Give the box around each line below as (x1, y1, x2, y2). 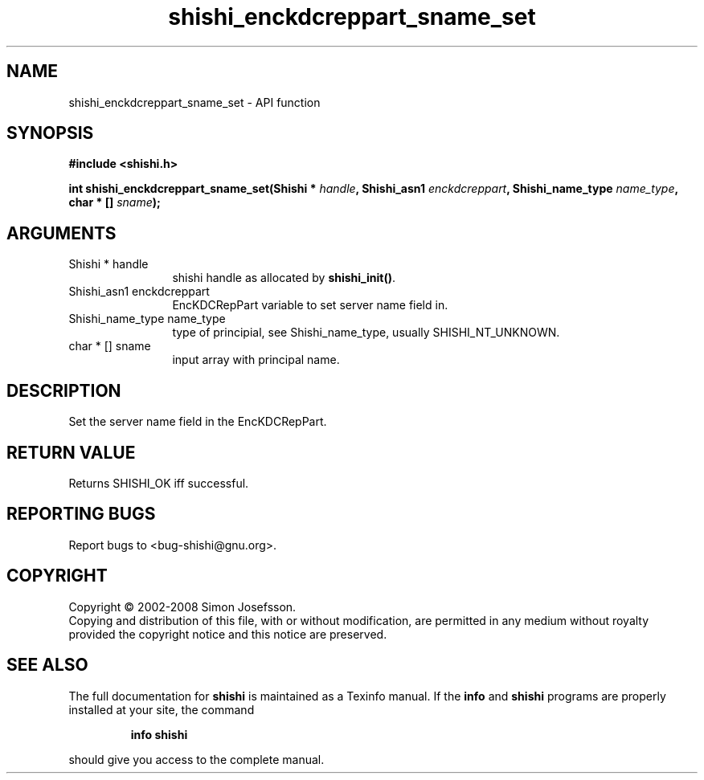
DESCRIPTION (6, 380, 121, 401)
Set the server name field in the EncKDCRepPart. (68, 415, 327, 429)
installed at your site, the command (68, 702, 255, 717)
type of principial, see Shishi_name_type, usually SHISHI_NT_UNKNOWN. (172, 325, 560, 340)
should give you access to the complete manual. (68, 752, 325, 766)
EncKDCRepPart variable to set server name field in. (172, 298, 448, 312)
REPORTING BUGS (6, 504, 156, 525)
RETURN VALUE (6, 442, 136, 463)
